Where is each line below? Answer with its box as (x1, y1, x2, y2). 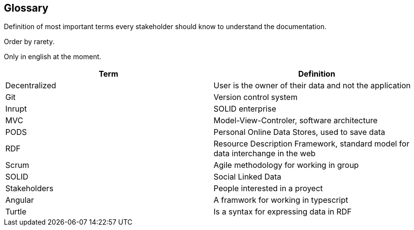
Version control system (214, 92, 298, 102)
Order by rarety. (4, 37, 55, 46)
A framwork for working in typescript (214, 195, 348, 205)
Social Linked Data (214, 172, 282, 182)
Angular (5, 195, 34, 205)
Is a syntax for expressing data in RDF (214, 207, 352, 217)
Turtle (5, 207, 27, 217)
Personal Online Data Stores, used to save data (214, 127, 385, 137)
